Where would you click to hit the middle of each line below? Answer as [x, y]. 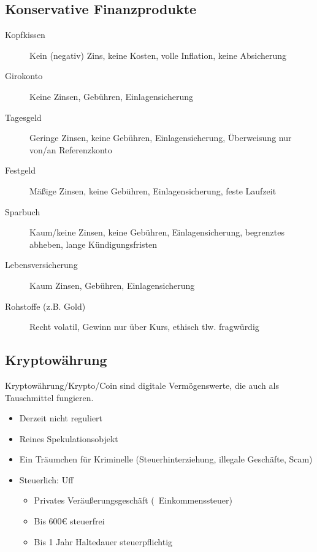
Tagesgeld [23, 117]
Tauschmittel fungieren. [49, 397]
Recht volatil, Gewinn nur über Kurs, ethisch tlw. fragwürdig [144, 327]
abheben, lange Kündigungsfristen [93, 244]
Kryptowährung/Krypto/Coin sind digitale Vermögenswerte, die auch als [142, 385]
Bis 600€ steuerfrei [69, 521]
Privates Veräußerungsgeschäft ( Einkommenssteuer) [133, 500]
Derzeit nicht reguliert [61, 418]
